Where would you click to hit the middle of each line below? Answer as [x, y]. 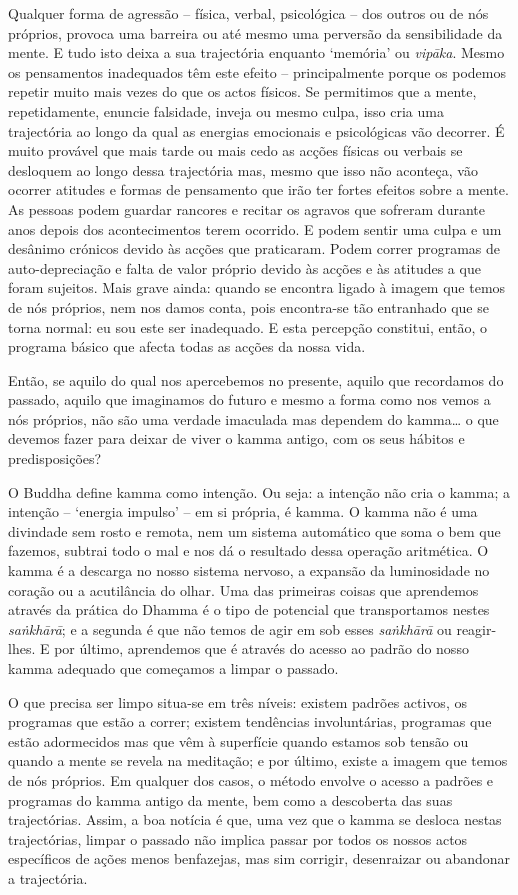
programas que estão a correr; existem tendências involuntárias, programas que [250, 721]
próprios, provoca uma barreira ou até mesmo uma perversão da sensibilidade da [255, 32]
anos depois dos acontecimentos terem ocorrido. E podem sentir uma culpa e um [255, 228]
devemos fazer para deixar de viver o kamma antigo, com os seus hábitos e [236, 438]
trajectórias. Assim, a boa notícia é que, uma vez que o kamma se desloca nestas [255, 819]
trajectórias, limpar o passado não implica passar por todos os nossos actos [238, 838]
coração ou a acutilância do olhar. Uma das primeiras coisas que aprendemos [243, 589]
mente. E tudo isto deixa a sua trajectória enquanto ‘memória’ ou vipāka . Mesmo [256, 52]
